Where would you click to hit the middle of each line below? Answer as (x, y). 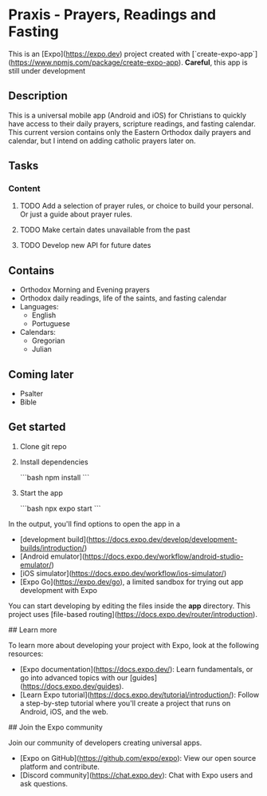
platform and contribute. (59, 766)
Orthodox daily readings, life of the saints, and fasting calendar (123, 298)
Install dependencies (54, 462)
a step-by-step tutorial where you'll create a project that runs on (125, 703)
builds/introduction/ (52, 547)
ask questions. (44, 783)
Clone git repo (43, 446)
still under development (47, 70)
